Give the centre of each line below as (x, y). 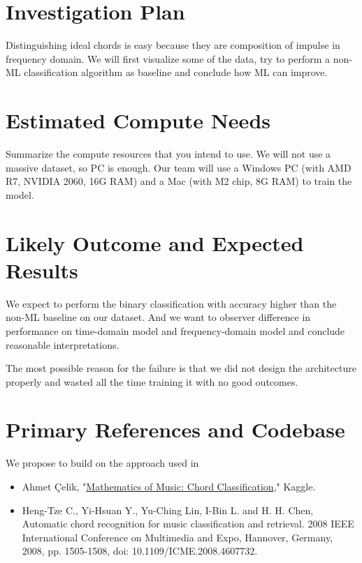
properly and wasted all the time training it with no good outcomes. (152, 381)
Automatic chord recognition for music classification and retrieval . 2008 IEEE (188, 524)
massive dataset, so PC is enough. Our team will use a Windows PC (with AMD (179, 167)
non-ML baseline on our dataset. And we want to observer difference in (158, 317)
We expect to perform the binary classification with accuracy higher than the (171, 303)
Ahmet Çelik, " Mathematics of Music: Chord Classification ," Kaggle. (169, 486)
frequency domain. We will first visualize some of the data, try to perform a (168, 58)
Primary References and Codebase (175, 429)
